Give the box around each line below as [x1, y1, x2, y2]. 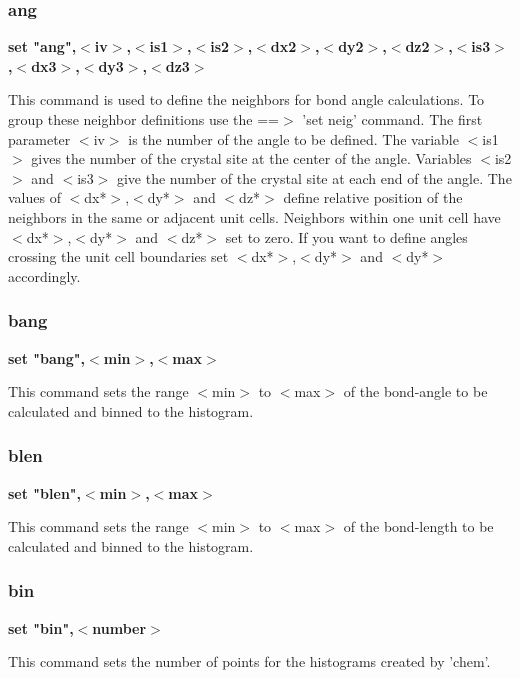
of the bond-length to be [343, 516, 494, 537]
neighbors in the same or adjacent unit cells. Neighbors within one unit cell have [8, 206, 501, 227]
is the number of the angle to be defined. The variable [128, 128, 459, 149]
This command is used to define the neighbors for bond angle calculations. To [8, 89, 485, 110]
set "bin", [8, 617, 74, 638]
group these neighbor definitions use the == [8, 109, 279, 129]
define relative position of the [283, 187, 463, 208]
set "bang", [8, 347, 86, 368]
